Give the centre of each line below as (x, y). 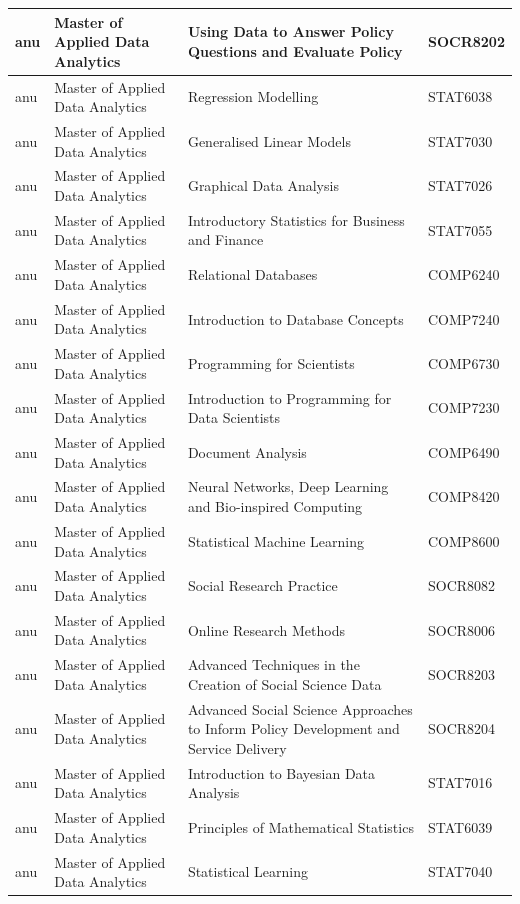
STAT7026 (460, 185)
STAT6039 (460, 826)
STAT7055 (460, 229)
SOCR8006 (462, 629)
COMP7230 (464, 407)
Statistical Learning (247, 871)
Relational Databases (252, 274)
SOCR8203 (462, 674)
